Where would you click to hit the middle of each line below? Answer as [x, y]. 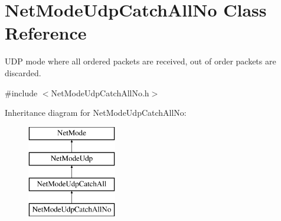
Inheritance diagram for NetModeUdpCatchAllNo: [96, 113]
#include [21, 92]
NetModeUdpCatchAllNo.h [100, 92]
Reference [46, 33]
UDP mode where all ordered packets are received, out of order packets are [140, 61]
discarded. [23, 72]
